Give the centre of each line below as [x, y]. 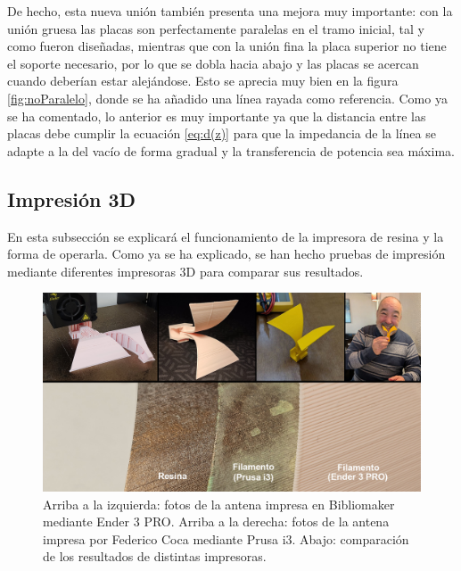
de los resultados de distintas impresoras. [155, 556]
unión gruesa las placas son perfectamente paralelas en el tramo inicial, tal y [216, 28]
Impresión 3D [72, 199]
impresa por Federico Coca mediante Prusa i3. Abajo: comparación [226, 538]
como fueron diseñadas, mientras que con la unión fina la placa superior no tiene [227, 46]
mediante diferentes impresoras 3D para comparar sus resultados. [185, 271]
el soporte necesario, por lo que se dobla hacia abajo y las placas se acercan [213, 63]
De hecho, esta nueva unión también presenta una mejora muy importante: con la [230, 11]
